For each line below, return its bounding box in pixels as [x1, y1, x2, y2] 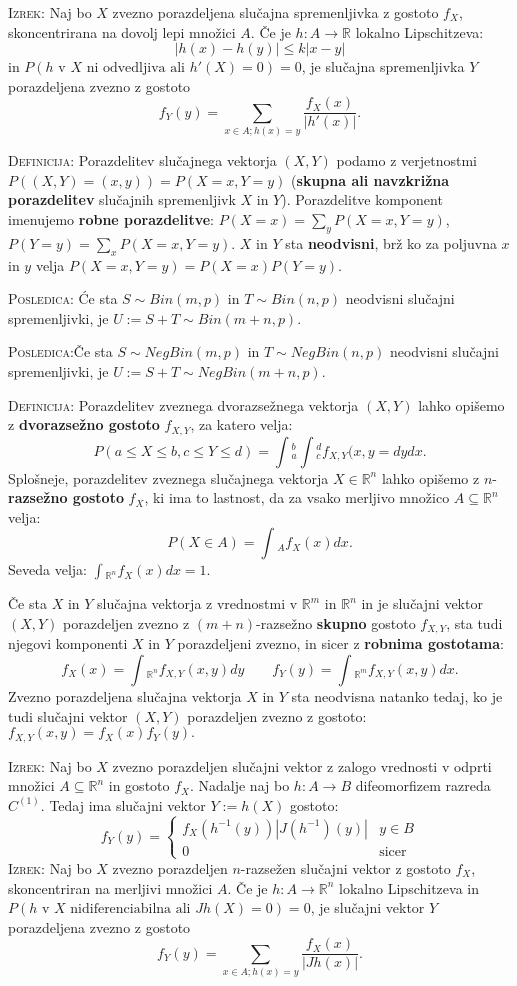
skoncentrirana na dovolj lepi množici [8, 21, 236, 42]
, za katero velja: [190, 414, 293, 435]
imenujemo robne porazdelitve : [8, 208, 215, 229]
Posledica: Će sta [8, 288, 118, 309]
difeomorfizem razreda [355, 775, 491, 796]
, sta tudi [446, 612, 503, 633]
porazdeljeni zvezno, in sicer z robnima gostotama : [177, 633, 504, 654]
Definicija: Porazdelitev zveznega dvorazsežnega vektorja [8, 394, 359, 415]
